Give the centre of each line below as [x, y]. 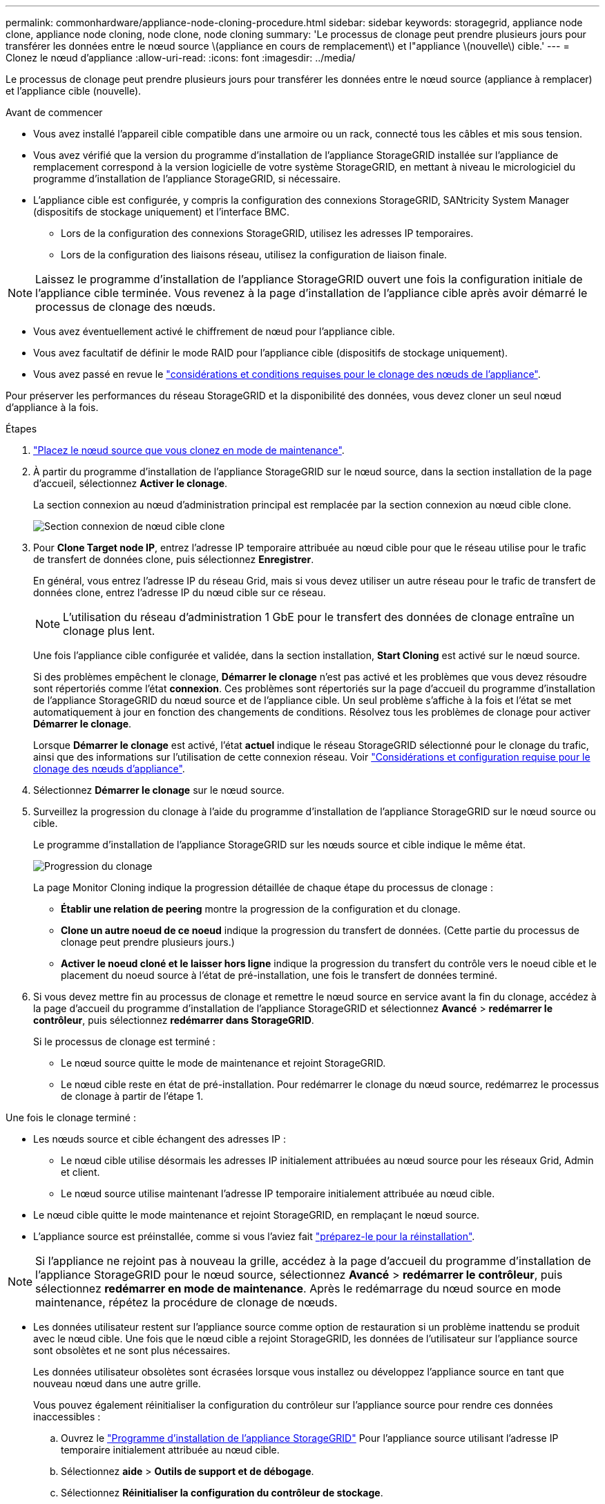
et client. [80, 1172]
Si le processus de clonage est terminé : [124, 1041]
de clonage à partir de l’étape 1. [132, 1096]
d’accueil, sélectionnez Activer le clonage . [131, 483]
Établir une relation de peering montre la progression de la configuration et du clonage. [261, 909]
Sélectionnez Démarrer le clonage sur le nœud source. [159, 790]
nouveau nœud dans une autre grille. [117, 1383]
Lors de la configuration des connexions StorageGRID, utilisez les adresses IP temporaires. [267, 233]
